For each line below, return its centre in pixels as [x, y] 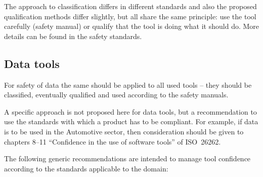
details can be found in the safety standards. [73, 36]
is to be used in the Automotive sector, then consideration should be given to [124, 131]
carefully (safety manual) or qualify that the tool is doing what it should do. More [132, 26]
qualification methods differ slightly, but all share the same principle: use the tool [130, 16]
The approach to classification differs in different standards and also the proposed [130, 6]
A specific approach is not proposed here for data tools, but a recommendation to [130, 111]
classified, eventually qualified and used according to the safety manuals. [116, 95]
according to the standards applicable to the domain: [86, 168]
